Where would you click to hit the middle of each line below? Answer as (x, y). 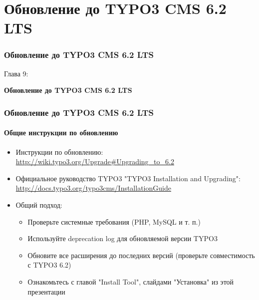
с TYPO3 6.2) (49, 265)
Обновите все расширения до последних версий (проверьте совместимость (141, 255)
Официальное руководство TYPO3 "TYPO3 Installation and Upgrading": (128, 178)
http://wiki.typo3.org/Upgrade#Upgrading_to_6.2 (95, 161)
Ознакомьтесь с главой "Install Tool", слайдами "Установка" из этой (131, 281)
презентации (46, 291)
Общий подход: (39, 204)
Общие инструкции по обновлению (61, 133)
